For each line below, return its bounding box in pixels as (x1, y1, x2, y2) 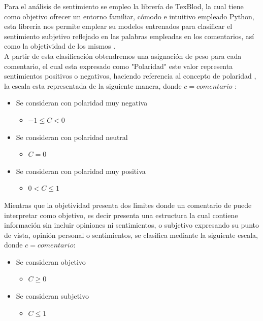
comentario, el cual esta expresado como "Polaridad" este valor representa (4, 60, 233, 71)
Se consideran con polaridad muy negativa (16, 97, 148, 108)
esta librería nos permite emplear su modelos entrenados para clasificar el (4, 21, 233, 31)
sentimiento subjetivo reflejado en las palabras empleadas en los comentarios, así (4, 30, 254, 41)
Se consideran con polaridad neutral (16, 131, 128, 142)
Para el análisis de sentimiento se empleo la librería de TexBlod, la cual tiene (4, 1, 244, 11)
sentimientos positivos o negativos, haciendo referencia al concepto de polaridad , (4, 70, 256, 81)
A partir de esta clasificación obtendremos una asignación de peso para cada (4, 50, 242, 61)
